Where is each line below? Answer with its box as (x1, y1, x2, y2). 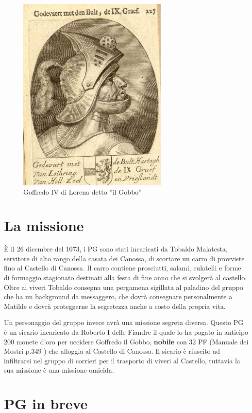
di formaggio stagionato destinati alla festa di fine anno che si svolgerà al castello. (4, 272, 247, 282)
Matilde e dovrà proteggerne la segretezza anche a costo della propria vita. (4, 301, 226, 311)
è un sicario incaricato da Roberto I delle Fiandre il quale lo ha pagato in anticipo (4, 326, 249, 337)
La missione (4, 215, 84, 235)
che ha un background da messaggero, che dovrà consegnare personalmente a (4, 291, 233, 302)
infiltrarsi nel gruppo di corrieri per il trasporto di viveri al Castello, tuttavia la (4, 355, 240, 365)
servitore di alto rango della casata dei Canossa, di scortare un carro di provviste (4, 253, 245, 263)
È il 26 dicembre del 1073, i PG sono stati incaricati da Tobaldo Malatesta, (4, 244, 228, 254)
